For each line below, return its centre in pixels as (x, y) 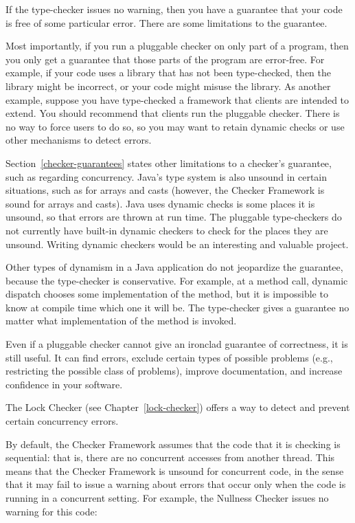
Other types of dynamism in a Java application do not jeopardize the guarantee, (174, 267)
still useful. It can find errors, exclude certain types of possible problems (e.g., (169, 357)
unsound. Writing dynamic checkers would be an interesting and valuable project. (177, 244)
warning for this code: (51, 511)
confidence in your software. (64, 384)
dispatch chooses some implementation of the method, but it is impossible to (167, 294)
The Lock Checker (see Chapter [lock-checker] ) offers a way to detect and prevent (178, 407)
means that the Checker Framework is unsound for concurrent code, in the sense (175, 470)
